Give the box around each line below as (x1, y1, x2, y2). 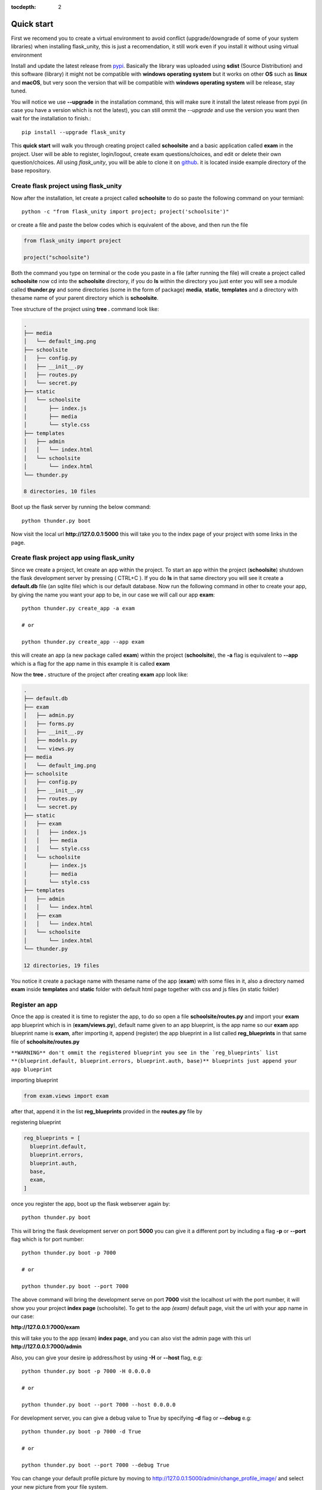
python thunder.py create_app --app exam (21, 638, 144, 645)
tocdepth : (11, 4, 36, 10)
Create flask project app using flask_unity (11, 554, 135, 562)
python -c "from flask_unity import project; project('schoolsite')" (21, 208, 230, 215)
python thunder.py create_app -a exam (21, 605, 135, 612)
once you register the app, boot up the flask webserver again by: (11, 1200, 171, 1207)
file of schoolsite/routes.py (11, 1038, 80, 1045)
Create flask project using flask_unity (11, 182, 122, 190)
